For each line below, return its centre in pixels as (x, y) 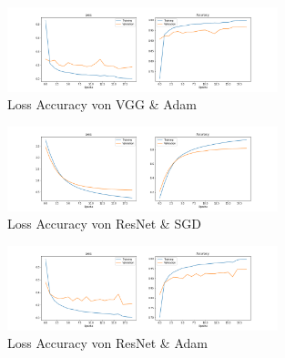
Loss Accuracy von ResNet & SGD (104, 224)
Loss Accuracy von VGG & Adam (102, 104)
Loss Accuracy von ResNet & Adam (107, 343)
